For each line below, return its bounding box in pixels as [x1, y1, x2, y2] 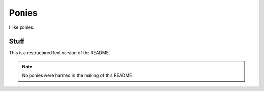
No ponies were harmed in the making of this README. [22, 72, 133, 78]
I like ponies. [9, 24, 35, 30]
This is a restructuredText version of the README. [9, 50, 110, 56]
